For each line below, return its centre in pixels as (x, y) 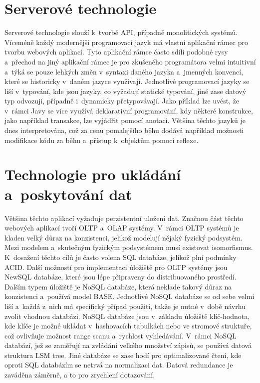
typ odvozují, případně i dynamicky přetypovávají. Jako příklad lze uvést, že (122, 101)
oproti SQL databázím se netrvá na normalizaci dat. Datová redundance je (119, 365)
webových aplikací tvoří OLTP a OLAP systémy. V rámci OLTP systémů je (122, 228)
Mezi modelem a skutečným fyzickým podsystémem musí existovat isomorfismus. (129, 247)
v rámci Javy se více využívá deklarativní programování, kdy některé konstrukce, (129, 110)
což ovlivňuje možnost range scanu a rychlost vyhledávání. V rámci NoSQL (121, 335)
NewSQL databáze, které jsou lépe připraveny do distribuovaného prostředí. (121, 277)
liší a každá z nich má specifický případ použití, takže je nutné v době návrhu (125, 306)
